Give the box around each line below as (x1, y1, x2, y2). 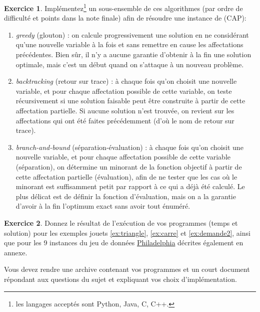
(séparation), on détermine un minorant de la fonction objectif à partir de (15, 161, 242, 172)
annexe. (4, 247, 27, 257)
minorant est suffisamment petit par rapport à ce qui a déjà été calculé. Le (15, 181, 245, 192)
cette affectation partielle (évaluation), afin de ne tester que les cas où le (15, 171, 237, 182)
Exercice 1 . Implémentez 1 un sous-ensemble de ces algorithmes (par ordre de (4, 2, 243, 13)
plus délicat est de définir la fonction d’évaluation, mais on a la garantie (15, 191, 236, 201)
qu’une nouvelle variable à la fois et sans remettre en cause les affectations (15, 39, 243, 50)
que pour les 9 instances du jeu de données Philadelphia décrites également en (4, 237, 243, 248)
